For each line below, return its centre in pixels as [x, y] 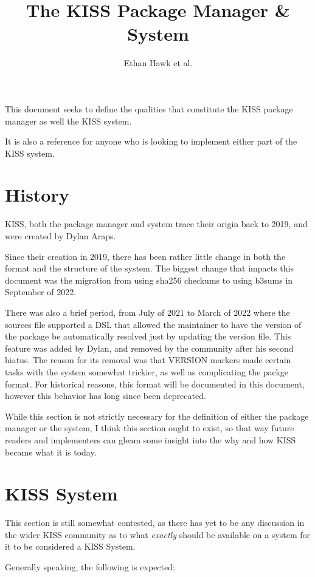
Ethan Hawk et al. [158, 63]
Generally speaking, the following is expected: [90, 567]
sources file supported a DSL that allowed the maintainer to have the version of [153, 324]
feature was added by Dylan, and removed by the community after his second [149, 348]
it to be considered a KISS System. [70, 546]
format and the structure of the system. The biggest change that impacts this [149, 268]
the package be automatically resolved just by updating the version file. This [148, 336]
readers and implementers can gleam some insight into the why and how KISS [151, 439]
